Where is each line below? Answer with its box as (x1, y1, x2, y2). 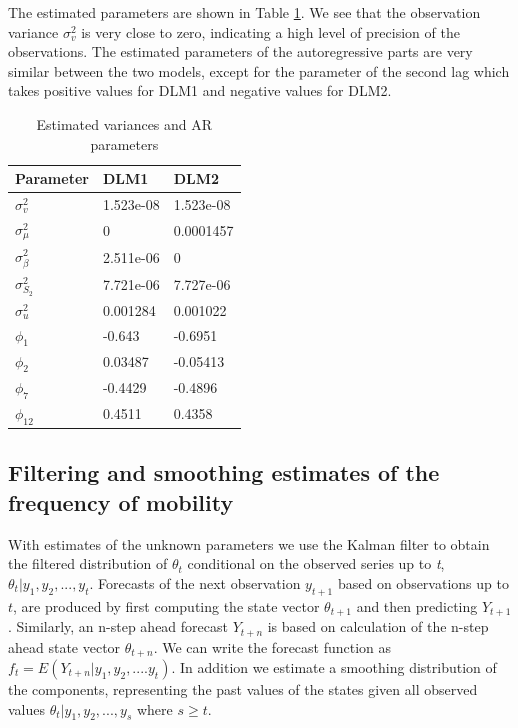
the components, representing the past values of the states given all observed (8, 678, 478, 699)
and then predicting (356, 595, 478, 616)
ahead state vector (8, 636, 121, 657)
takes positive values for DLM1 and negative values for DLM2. (8, 80, 392, 101)
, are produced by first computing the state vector (13, 595, 320, 616)
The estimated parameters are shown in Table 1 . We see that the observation (8, 2, 481, 22)
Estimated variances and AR (36, 113, 213, 134)
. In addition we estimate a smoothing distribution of (171, 656, 497, 677)
